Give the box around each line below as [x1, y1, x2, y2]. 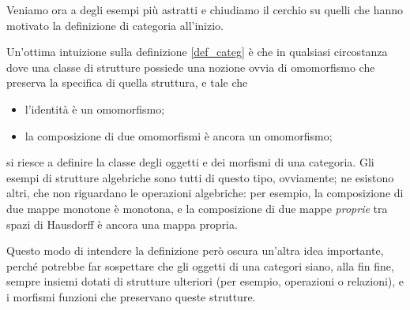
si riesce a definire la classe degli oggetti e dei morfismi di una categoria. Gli [6, 154, 374, 170]
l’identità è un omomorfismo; [24, 100, 165, 117]
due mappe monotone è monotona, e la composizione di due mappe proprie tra [6, 200, 388, 216]
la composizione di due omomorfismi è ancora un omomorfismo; [24, 127, 333, 144]
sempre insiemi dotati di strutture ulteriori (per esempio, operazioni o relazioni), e [6, 273, 404, 289]
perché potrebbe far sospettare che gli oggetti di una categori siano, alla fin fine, [6, 257, 394, 274]
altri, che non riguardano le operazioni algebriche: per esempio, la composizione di [6, 185, 404, 201]
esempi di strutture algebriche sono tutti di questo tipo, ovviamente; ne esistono [6, 169, 394, 185]
